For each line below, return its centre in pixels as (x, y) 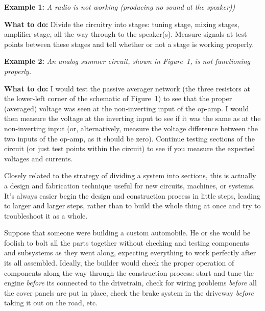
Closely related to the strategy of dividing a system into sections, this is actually (130, 175)
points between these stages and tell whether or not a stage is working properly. (129, 44)
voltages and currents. (39, 158)
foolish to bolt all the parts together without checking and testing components (127, 242)
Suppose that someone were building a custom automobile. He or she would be (127, 233)
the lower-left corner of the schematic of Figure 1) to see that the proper (118, 98)
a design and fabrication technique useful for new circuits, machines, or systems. (130, 185)
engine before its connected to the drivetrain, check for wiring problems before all (130, 283)
